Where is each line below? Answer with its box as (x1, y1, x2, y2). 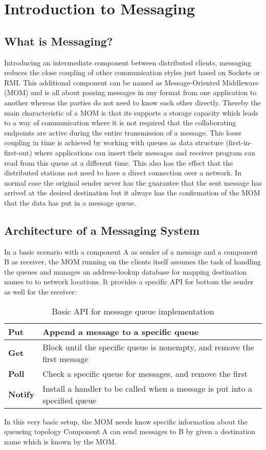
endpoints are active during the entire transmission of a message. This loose (4, 127, 241, 138)
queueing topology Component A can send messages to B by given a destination (4, 426, 255, 437)
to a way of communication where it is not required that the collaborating (4, 117, 236, 128)
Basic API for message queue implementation (52, 305, 214, 317)
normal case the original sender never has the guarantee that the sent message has (4, 177, 262, 188)
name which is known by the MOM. (4, 436, 117, 446)
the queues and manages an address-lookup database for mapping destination (4, 266, 247, 277)
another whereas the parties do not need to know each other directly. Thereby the (4, 97, 261, 107)
